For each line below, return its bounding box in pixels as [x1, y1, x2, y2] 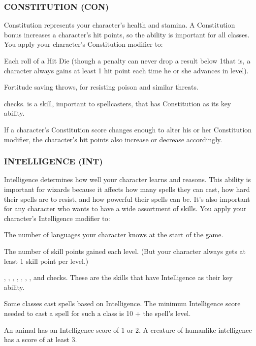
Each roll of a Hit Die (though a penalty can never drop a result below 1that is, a [4, 56, 251, 65]
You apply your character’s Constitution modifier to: [4, 39, 163, 49]
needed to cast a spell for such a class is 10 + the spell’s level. [4, 308, 191, 318]
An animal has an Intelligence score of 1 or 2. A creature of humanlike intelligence [4, 324, 252, 335]
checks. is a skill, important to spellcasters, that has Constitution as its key [4, 98, 231, 108]
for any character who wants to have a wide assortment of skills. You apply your [4, 203, 247, 214]
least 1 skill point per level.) [4, 255, 89, 266]
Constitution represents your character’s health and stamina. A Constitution [4, 20, 235, 30]
